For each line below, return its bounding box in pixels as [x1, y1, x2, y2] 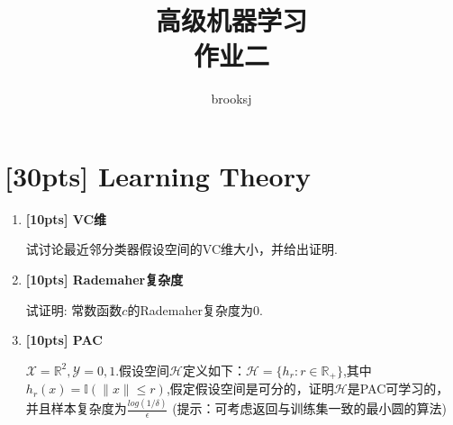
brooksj [211, 89, 252, 108]
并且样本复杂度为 [25, 399, 127, 418]
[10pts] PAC [25, 330, 103, 349]
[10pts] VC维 [25, 209, 107, 228]
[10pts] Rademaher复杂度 [25, 270, 184, 289]
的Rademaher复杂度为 [127, 300, 253, 319]
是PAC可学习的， [347, 379, 449, 398]
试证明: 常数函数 [25, 300, 122, 319]
